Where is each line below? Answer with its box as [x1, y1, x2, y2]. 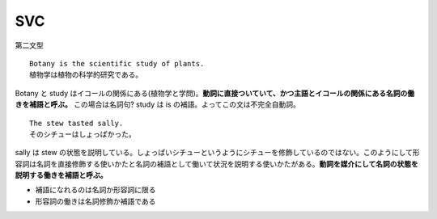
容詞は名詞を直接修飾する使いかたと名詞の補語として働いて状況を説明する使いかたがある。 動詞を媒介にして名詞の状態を [15, 158, 418, 169]
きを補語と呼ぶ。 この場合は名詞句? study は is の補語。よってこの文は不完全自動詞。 [15, 99, 301, 109]
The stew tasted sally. [29, 118, 124, 128]
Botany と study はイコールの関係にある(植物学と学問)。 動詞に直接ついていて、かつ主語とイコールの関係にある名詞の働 [15, 88, 415, 98]
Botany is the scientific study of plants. [29, 59, 205, 68]
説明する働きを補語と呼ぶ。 [15, 171, 108, 180]
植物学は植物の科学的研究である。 [29, 70, 143, 80]
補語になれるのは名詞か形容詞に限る [35, 185, 156, 195]
